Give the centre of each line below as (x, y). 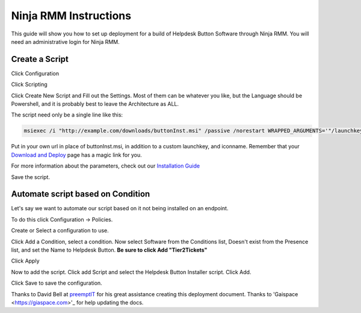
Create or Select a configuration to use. (60, 231)
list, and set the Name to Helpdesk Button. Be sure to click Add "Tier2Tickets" (109, 250)
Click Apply (25, 261)
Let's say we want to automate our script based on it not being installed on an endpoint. (120, 208)
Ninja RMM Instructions (71, 16)
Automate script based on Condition (81, 194)
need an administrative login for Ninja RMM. (65, 41)
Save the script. (31, 177)
